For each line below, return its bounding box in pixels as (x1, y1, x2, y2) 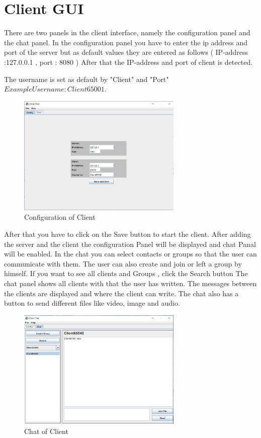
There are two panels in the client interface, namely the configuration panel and (4, 27, 250, 38)
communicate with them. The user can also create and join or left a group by (4, 258, 242, 269)
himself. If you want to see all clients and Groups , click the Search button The (4, 268, 248, 279)
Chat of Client (24, 425, 68, 436)
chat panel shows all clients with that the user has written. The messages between (4, 278, 257, 288)
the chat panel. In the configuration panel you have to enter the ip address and (4, 37, 248, 47)
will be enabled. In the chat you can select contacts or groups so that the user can (4, 248, 257, 259)
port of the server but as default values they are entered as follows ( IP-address (4, 47, 248, 57)
